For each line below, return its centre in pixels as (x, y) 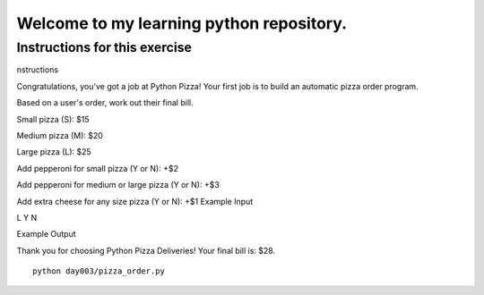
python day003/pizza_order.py (99, 271)
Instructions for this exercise (104, 47)
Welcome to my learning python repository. (182, 23)
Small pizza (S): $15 (53, 119)
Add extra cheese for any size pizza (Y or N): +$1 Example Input (135, 201)
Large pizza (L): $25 (54, 152)
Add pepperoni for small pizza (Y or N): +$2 (98, 168)
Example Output (46, 234)
